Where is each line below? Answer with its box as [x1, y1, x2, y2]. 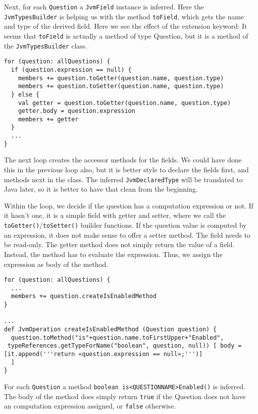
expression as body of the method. [4, 259, 108, 269]
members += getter [18, 115, 79, 123]
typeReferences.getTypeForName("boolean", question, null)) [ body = [7, 342, 242, 350]
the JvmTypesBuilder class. [4, 40, 88, 51]
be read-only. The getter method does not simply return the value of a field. [4, 239, 235, 250]
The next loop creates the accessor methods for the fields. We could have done [4, 155, 242, 165]
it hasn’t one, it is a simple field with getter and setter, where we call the [4, 210, 226, 220]
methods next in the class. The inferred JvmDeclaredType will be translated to [4, 174, 243, 184]
